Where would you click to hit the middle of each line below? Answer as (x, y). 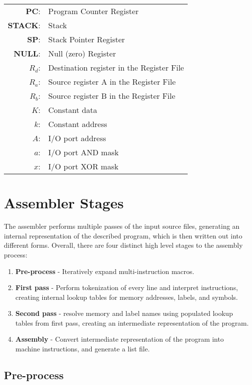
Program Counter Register (94, 11)
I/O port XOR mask (83, 166)
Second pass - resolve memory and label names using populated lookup (124, 313)
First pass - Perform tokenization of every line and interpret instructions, (127, 287)
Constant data (73, 110)
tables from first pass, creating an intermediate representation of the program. (132, 322)
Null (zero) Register (82, 53)
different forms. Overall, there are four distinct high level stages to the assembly (123, 245)
